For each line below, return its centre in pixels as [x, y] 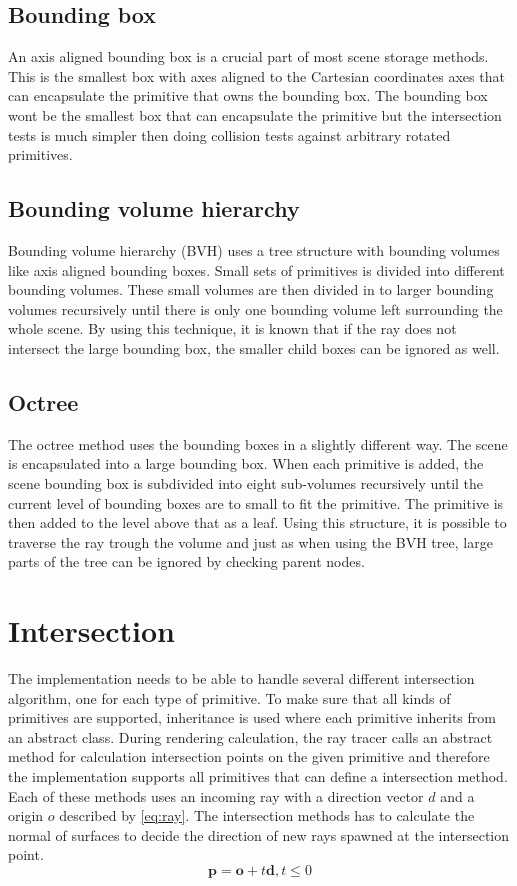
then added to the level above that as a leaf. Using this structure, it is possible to [257, 522]
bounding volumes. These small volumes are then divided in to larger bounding [251, 289]
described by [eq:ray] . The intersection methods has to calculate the [267, 815]
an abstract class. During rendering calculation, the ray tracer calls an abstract [250, 736]
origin [26, 815]
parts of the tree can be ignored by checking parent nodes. [186, 561]
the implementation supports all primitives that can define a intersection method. [258, 775]
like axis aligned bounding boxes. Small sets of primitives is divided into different [256, 269]
